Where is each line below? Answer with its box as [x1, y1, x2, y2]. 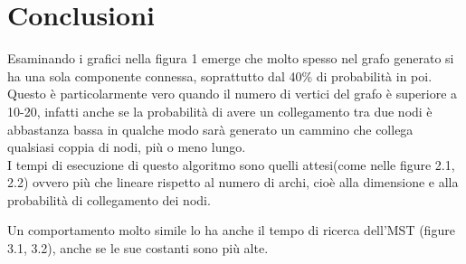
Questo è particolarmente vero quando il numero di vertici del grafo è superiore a [7, 84, 458, 103]
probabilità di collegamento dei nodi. [7, 190, 211, 209]
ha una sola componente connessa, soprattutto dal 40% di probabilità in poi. [7, 66, 433, 85]
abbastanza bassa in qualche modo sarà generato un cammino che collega [7, 119, 414, 138]
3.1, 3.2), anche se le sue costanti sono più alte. [7, 239, 269, 258]
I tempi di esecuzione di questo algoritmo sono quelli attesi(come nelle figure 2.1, [7, 155, 455, 174]
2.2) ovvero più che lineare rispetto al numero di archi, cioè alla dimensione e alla [7, 173, 459, 192]
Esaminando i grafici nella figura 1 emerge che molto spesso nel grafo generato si [7, 49, 454, 68]
